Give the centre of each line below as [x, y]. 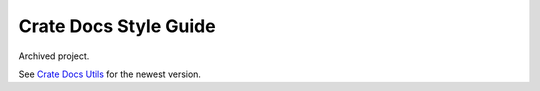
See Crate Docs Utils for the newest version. [110, 74]
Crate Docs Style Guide [117, 26]
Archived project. [54, 56]
